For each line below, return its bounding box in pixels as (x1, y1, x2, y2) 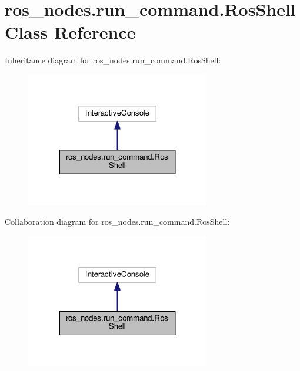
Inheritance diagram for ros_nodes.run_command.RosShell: (5, 54, 221, 66)
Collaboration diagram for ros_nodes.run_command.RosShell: (5, 215, 230, 228)
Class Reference (5, 20, 136, 44)
